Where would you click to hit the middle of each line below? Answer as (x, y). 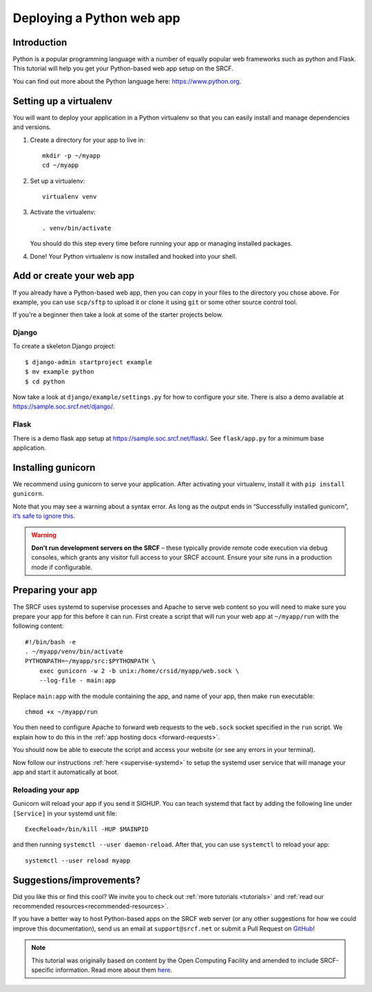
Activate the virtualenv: (63, 212)
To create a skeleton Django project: (64, 346)
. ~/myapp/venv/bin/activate (74, 652)
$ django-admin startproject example (89, 362)
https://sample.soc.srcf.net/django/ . (64, 406)
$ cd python (45, 381)
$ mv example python (60, 372)
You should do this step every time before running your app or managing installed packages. (161, 244)
